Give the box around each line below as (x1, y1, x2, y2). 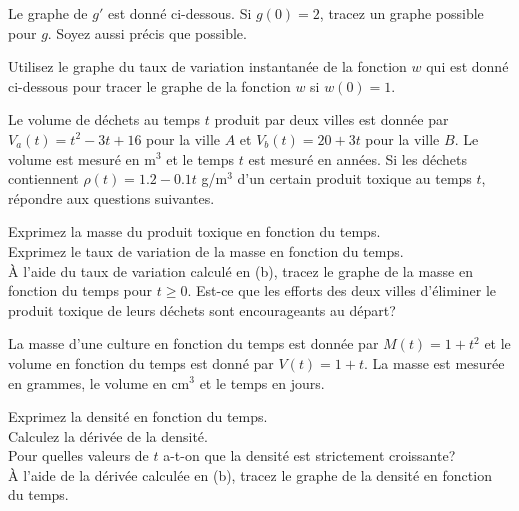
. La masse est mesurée (364, 352, 505, 373)
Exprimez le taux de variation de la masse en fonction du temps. (8, 240, 404, 261)
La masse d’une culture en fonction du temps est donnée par (8, 333, 379, 354)
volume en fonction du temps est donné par (8, 352, 274, 373)
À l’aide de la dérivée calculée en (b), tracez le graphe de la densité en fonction (8, 464, 492, 485)
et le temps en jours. (199, 372, 325, 393)
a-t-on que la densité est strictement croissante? (163, 445, 456, 466)
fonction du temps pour (8, 280, 153, 301)
